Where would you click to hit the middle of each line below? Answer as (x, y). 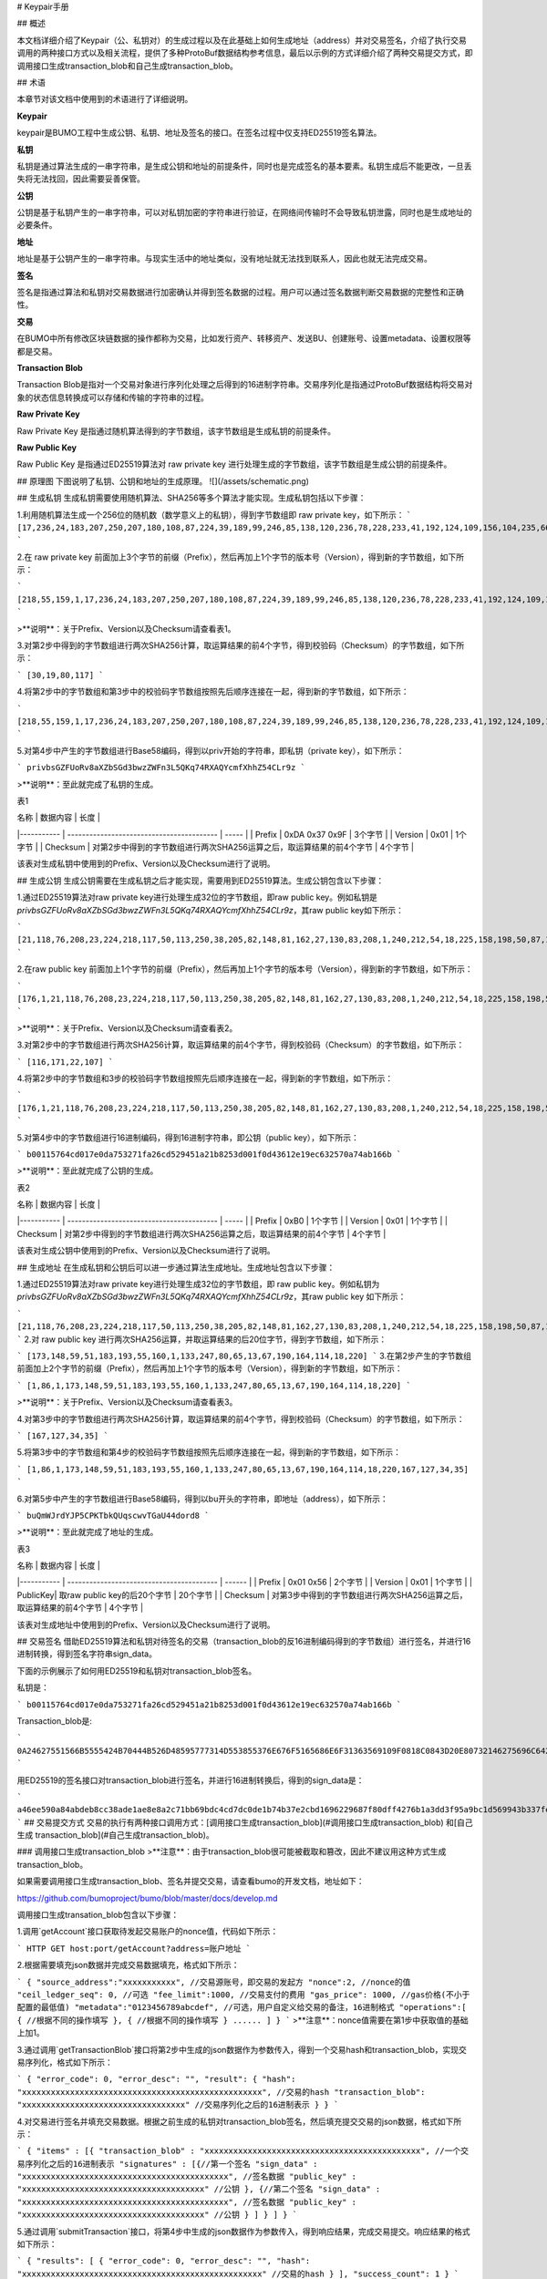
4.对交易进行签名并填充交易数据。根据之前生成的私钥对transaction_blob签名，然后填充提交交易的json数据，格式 (227, 2121)
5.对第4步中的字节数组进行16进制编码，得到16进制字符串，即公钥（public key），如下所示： (188, 1137)
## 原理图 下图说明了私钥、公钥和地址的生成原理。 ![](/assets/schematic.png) (163, 481)
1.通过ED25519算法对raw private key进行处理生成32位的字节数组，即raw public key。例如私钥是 (197, 897)
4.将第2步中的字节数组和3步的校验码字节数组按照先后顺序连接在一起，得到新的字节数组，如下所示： (205, 1078)
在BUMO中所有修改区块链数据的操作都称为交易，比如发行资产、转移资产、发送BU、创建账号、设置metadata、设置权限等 (244, 338)
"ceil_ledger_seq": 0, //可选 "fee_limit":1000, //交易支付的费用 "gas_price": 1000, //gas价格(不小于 (243, 1995)
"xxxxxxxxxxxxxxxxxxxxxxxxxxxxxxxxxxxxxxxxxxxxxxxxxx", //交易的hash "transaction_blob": (221, 2092)
